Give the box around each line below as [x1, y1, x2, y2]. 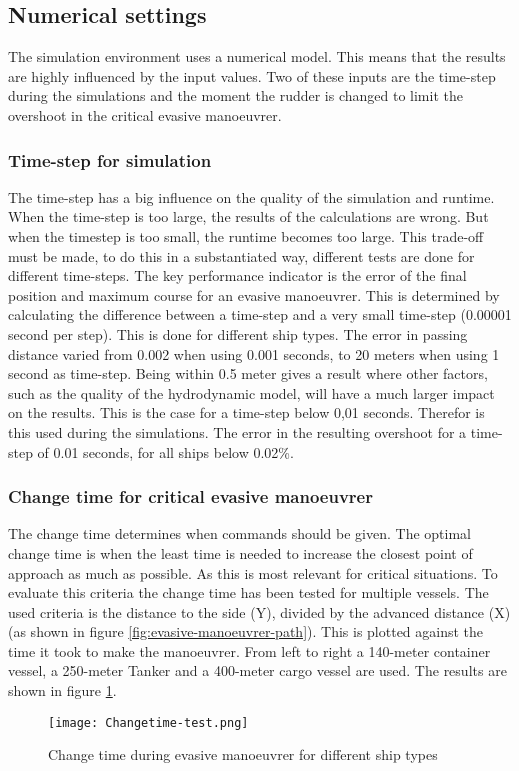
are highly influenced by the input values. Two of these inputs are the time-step [8, 65, 496, 86]
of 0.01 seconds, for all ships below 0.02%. [37, 441, 294, 462]
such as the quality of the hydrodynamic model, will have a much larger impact [8, 382, 495, 403]
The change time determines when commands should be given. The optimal [8, 523, 472, 544]
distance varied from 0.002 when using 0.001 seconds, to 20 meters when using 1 [8, 343, 500, 364]
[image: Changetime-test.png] [48, 715, 249, 730]
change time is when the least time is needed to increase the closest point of [8, 542, 473, 563]
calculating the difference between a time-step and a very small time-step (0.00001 [8, 304, 512, 325]
